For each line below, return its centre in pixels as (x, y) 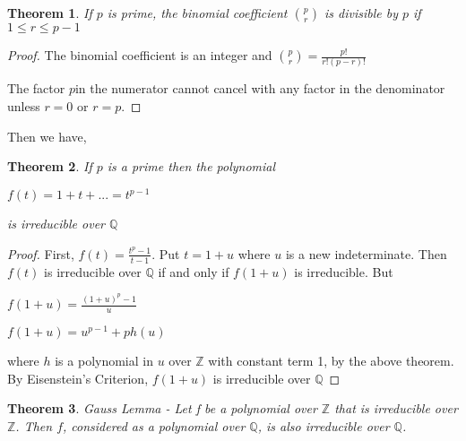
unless (24, 105)
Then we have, (47, 136)
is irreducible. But (344, 271)
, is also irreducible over (324, 425)
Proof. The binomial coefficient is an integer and (140, 55)
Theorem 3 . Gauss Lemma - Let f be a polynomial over (162, 408)
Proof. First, (41, 253)
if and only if (194, 271)
